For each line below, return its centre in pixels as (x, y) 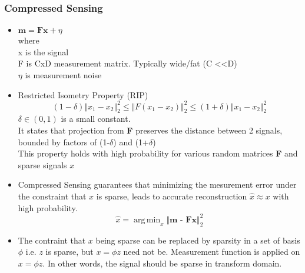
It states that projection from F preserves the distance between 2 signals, (150, 130)
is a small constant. (96, 119)
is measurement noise (63, 75)
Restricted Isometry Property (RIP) (83, 94)
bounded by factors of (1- (64, 142)
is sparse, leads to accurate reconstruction (172, 196)
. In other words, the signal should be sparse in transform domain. (162, 263)
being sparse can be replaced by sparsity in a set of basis (198, 240)
